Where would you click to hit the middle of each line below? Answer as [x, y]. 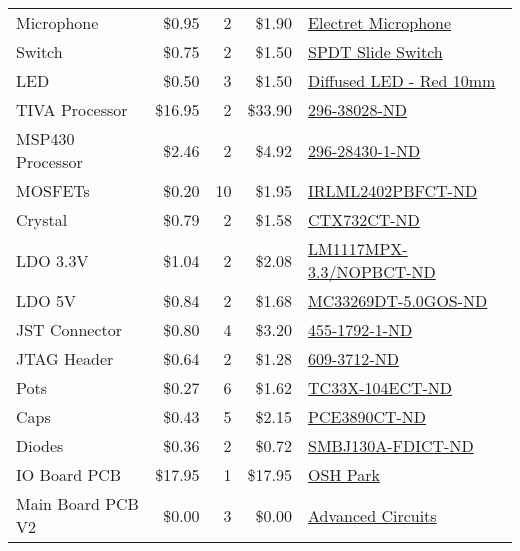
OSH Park [344, 474]
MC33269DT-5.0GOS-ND [398, 300]
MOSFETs [53, 190]
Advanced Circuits [372, 515]
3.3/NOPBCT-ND [372, 271]
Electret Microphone [380, 22]
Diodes [40, 445]
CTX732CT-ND [364, 219]
